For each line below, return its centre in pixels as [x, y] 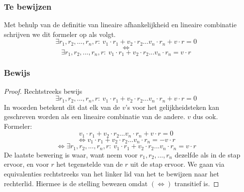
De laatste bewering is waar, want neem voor [71, 154]
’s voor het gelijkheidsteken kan [172, 107]
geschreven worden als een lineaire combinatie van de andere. [95, 116]
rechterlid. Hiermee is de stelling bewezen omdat [76, 183]
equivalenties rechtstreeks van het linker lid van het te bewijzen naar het [112, 173]
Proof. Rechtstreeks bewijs [43, 91]
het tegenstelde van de [89, 164]
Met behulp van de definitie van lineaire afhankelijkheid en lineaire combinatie [120, 25]
